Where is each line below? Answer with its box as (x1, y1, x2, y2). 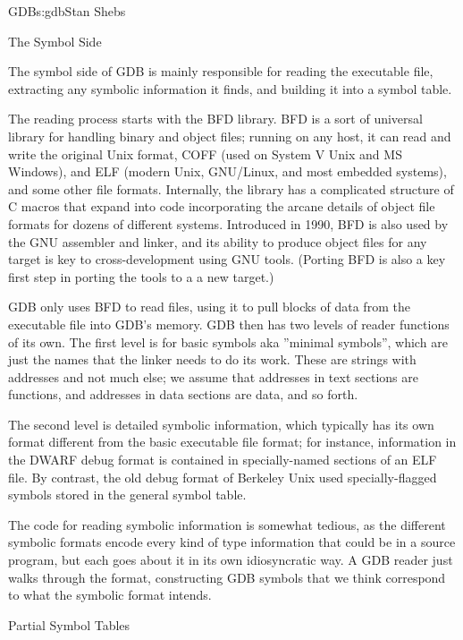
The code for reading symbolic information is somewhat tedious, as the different (8, 515, 446, 533)
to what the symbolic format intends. (8, 585, 212, 604)
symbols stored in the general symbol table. (8, 485, 247, 504)
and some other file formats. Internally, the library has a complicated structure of (8, 179, 454, 198)
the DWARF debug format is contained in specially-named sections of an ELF (8, 450, 437, 469)
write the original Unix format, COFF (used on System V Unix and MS (8, 144, 402, 163)
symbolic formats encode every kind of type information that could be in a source (8, 533, 456, 551)
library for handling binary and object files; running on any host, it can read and (8, 126, 451, 145)
